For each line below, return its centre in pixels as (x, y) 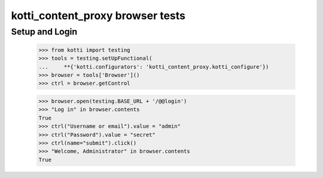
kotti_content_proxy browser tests (98, 16)
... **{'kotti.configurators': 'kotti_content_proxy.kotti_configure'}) (154, 67)
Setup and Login (44, 32)
